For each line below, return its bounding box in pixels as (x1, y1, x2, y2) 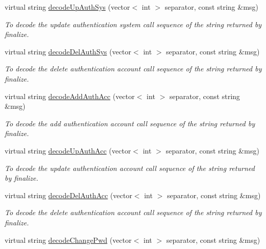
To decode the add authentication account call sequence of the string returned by (5, 118, 255, 128)
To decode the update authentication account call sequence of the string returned (5, 162, 255, 173)
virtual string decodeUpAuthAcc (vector (5, 145, 131, 156)
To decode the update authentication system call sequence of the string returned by (5, 18, 262, 29)
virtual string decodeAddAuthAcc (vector (5, 90, 135, 101)
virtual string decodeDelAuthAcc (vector (5, 189, 132, 200)
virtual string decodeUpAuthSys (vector (5, 2, 130, 12)
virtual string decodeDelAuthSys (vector (5, 46, 132, 56)
